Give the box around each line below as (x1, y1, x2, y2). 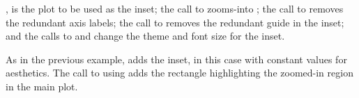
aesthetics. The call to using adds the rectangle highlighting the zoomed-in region (6, 65, 353, 80)
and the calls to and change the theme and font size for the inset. (6, 28, 285, 43)
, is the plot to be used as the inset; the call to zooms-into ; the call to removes (6, 1, 344, 15)
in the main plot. (6, 79, 78, 93)
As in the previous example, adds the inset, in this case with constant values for (6, 51, 347, 66)
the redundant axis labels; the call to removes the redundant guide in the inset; (6, 15, 344, 29)
